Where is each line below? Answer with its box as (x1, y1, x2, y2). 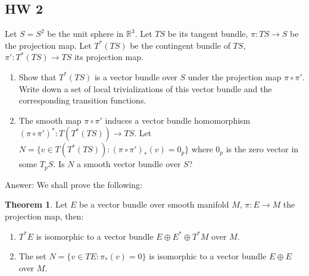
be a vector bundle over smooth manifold (79, 198, 229, 211)
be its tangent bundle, (167, 27, 248, 40)
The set (18, 250, 46, 262)
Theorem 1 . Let (5, 198, 68, 211)
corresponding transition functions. (18, 94, 146, 106)
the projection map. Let (5, 39, 92, 51)
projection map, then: (5, 210, 84, 222)
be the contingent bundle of (130, 39, 230, 51)
